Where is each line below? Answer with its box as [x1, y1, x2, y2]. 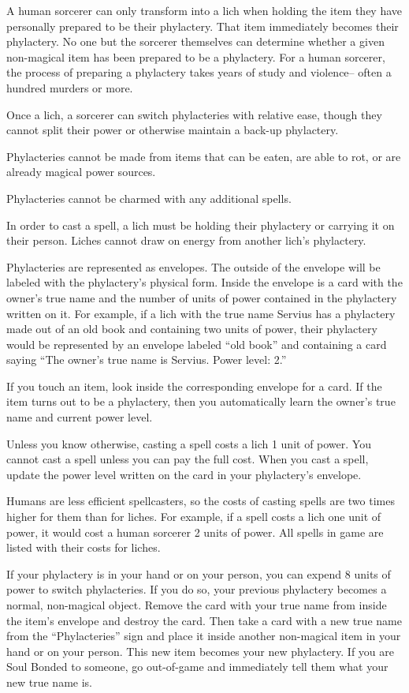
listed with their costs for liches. [6, 539, 161, 556]
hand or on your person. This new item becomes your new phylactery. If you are [6, 642, 395, 659]
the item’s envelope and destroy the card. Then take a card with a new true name [6, 612, 402, 628]
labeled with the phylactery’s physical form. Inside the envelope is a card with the [6, 274, 403, 290]
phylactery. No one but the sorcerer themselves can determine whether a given [6, 33, 385, 50]
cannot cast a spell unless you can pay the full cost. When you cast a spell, [6, 451, 369, 467]
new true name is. [6, 673, 92, 690]
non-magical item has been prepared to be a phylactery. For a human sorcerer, [6, 48, 385, 65]
